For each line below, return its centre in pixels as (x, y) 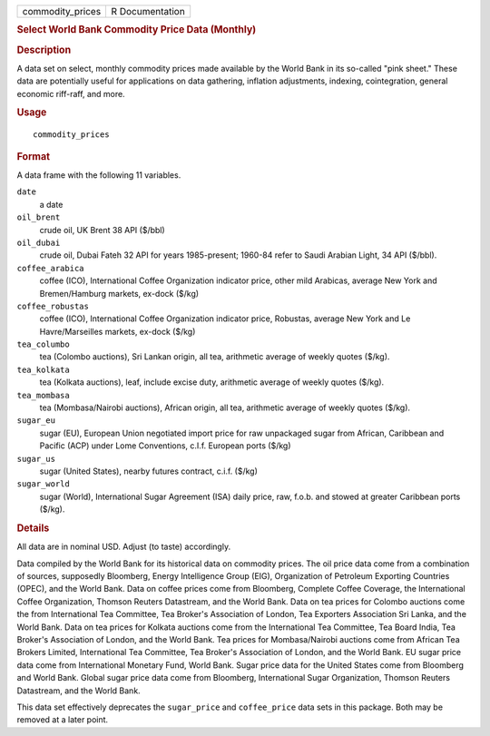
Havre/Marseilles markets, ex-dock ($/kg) (118, 331)
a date (51, 204)
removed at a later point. (63, 720)
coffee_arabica (51, 268)
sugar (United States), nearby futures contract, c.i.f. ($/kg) (148, 471)
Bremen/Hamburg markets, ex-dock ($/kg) (119, 293)
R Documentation (148, 11)
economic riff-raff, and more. (71, 93)
